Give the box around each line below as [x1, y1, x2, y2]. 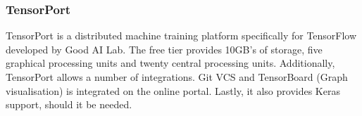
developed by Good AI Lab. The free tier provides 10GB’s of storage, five [6, 41, 323, 56]
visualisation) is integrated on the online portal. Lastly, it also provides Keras [6, 83, 340, 98]
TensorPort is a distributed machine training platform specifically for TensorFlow [6, 28, 357, 43]
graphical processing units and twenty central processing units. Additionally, [6, 56, 335, 70]
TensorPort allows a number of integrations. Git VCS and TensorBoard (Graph [6, 70, 348, 84]
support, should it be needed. [6, 97, 132, 112]
